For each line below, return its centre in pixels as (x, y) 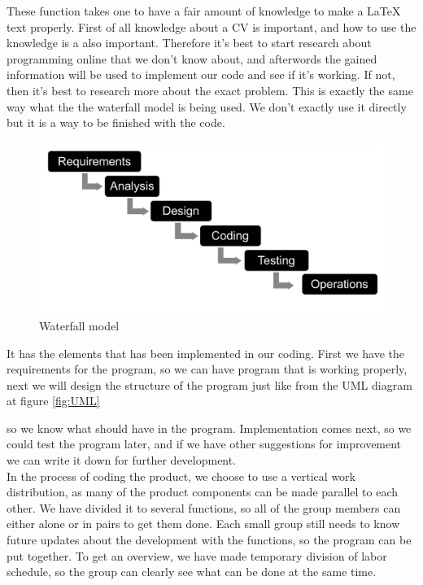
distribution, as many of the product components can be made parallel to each (203, 492)
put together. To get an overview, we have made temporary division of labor (197, 555)
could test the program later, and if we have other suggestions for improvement (204, 444)
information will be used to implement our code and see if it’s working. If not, (201, 74)
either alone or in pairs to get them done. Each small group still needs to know (203, 524)
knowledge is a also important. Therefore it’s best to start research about (189, 43)
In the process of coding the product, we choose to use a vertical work (181, 476)
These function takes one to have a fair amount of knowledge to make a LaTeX (204, 11)
